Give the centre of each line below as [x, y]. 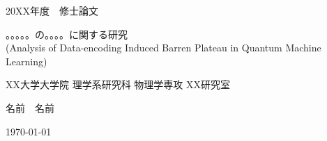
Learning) [26, 61]
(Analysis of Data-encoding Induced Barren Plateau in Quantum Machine [163, 48]
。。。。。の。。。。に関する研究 [67, 34]
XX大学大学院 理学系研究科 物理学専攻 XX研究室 [118, 84]
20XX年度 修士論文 [52, 10]
